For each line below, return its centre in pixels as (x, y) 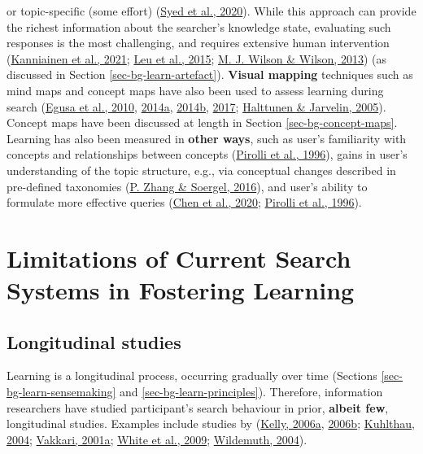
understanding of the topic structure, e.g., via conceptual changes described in (201, 170)
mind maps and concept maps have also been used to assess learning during (195, 90)
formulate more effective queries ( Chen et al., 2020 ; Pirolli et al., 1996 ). (184, 202)
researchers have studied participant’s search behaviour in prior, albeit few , (198, 407)
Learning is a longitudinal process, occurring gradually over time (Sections (192, 375)
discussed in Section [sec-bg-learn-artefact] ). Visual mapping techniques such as (210, 74)
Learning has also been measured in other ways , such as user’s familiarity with (207, 138)
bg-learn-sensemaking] (61, 392)
